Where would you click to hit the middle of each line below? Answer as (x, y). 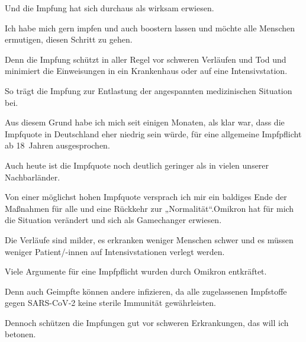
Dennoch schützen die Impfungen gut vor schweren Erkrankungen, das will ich (147, 322)
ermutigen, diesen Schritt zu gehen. (69, 39)
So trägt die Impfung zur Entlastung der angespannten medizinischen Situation (149, 90)
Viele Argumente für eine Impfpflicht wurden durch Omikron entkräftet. (136, 271)
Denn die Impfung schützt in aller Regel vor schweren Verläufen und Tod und (146, 59)
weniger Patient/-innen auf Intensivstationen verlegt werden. (115, 251)
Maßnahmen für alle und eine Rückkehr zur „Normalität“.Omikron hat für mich (149, 208)
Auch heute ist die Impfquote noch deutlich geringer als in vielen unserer (137, 165)
